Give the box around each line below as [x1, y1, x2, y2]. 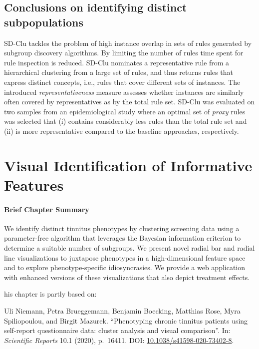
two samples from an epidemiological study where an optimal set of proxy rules [4, 106, 246, 116]
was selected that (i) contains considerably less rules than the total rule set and [4, 116, 247, 126]
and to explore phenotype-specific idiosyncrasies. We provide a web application [4, 262, 246, 273]
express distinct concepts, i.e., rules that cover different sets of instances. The [4, 76, 241, 87]
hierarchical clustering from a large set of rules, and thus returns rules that [4, 67, 233, 77]
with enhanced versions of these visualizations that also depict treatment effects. [4, 272, 250, 282]
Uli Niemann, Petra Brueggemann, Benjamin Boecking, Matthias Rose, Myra [4, 306, 241, 316]
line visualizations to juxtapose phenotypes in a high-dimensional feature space [4, 252, 246, 263]
